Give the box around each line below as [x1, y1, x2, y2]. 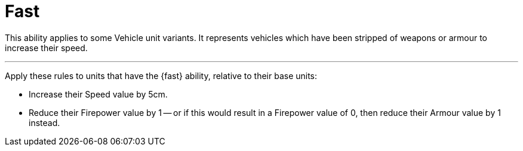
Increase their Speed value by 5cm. [29, 89, 168, 99]
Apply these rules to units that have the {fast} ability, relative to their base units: [5, 70, 318, 81]
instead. [29, 117, 60, 128]
